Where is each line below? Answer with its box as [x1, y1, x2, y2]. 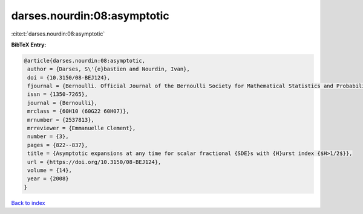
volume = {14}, [27, 167, 73, 174]
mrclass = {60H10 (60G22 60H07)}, [27, 108, 129, 115]
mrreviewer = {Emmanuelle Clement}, [27, 125, 136, 132]
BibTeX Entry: [11, 41, 47, 48]
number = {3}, [27, 133, 69, 140]
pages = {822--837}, [27, 142, 88, 148]
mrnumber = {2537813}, [27, 116, 95, 123]
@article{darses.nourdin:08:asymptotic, [24, 57, 145, 64]
